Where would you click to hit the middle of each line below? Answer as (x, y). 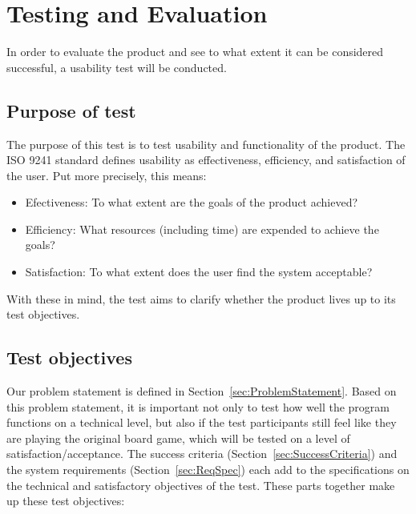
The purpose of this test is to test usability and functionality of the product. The (206, 144)
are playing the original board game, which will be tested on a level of (178, 438)
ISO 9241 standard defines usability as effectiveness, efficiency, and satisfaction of (206, 160)
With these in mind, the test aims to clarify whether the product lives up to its (201, 298)
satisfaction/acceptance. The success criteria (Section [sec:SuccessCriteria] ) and (202, 454)
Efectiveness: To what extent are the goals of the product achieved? (192, 202)
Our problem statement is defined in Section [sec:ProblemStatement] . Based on (202, 391)
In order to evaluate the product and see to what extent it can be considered (195, 52)
